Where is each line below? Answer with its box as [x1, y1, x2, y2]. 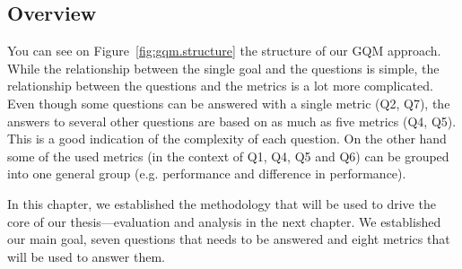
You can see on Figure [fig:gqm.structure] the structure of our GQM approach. [7, 41, 441, 60]
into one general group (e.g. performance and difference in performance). [7, 164, 406, 183]
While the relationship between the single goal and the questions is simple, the [7, 58, 440, 77]
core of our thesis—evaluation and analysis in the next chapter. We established [7, 212, 441, 230]
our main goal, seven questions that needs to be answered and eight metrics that [7, 230, 450, 248]
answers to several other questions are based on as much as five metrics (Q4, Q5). [7, 111, 457, 130]
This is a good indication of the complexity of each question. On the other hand [7, 129, 447, 148]
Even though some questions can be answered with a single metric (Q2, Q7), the [7, 93, 450, 112]
